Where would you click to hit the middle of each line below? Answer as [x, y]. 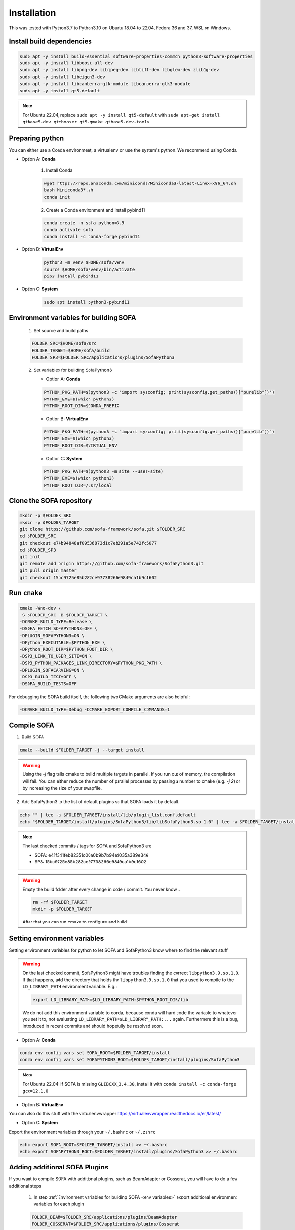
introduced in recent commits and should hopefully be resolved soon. [93, 1026]
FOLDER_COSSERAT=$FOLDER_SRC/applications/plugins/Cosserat [106, 1224]
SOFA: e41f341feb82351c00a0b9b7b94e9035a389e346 [92, 855]
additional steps [25, 1186]
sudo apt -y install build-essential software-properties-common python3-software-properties [136, 56]
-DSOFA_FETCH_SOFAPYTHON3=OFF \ [59, 629]
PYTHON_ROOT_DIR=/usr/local [78, 485]
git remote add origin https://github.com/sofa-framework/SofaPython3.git [112, 564]
